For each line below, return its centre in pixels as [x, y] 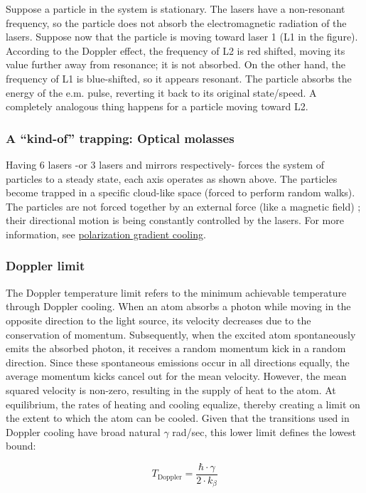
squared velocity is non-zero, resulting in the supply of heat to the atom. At [171, 389]
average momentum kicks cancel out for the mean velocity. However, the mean [176, 376]
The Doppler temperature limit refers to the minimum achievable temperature [176, 292]
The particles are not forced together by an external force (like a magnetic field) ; [183, 206]
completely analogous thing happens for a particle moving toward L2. [157, 106]
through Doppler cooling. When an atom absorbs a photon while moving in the [178, 306]
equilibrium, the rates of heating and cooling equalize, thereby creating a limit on [183, 404]
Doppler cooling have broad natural [83, 431]
